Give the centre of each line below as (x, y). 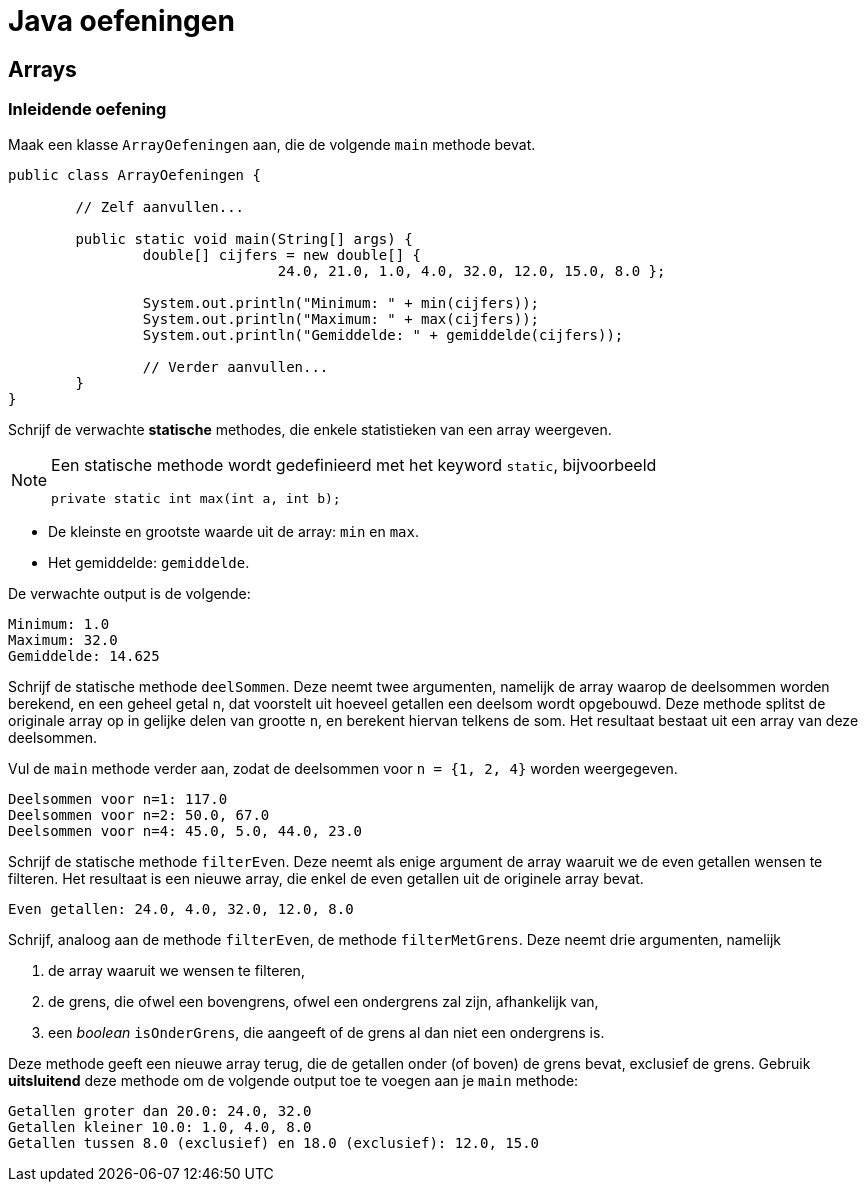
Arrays (42, 69)
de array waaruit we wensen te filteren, (176, 970)
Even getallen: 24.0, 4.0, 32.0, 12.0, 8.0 (181, 908)
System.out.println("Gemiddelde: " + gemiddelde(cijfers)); (383, 334)
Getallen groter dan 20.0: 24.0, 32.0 (160, 1110)
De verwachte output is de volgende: (129, 593)
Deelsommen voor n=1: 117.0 (118, 798)
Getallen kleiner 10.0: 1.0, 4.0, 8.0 (160, 1126)
